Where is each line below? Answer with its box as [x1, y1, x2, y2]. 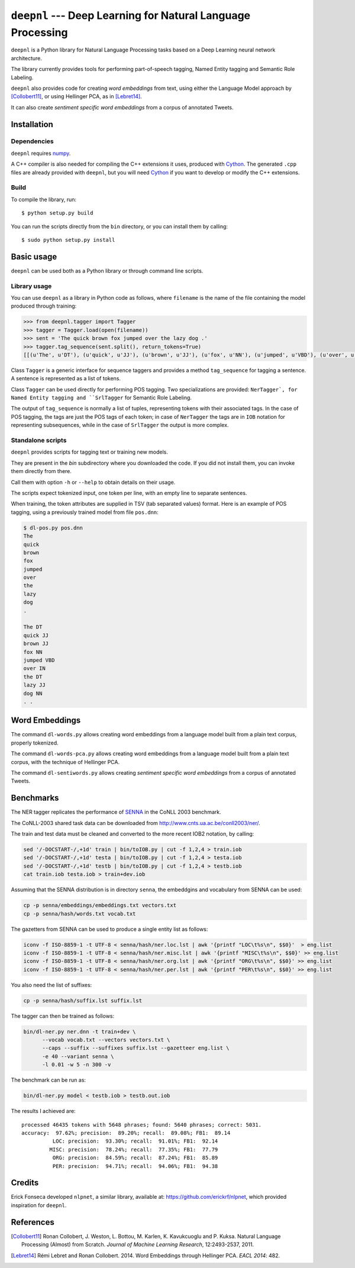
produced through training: [11, 302, 77, 310]
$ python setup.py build [21, 210, 93, 216]
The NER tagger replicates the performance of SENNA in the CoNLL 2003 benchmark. [11, 808, 221, 816]
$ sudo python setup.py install [21, 237, 115, 243]
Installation [11, 119, 53, 130]
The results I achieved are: [11, 1108, 76, 1115]
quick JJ [23, 632, 49, 639]
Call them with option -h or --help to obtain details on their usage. [11, 478, 176, 486]
